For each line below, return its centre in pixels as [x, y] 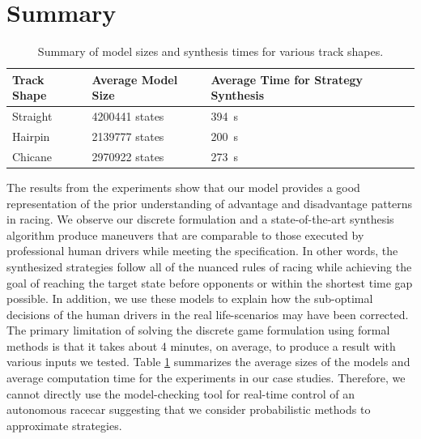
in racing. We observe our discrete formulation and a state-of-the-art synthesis [200, 219]
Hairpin [31, 136]
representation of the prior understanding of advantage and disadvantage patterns [210, 203]
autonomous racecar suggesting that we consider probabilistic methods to [189, 409]
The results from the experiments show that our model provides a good [183, 187]
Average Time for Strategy [287, 79]
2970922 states [128, 156]
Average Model [135, 79]
